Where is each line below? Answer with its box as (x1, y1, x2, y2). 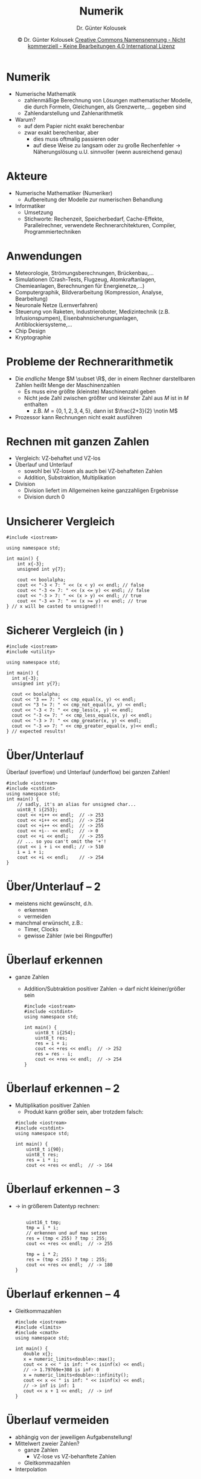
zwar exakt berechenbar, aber (24, 128, 99, 136)
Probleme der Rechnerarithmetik (6, 354, 174, 368)
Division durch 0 (24, 493, 65, 500)
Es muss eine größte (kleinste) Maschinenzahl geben (24, 388, 156, 395)
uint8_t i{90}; (26, 1146, 65, 1152)
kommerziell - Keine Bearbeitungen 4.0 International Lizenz (27, 42, 175, 50)
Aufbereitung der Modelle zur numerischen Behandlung (24, 196, 163, 203)
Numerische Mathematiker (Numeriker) (14, 189, 113, 196)
